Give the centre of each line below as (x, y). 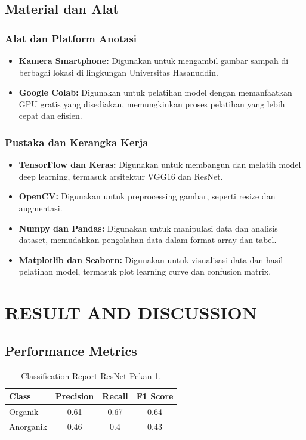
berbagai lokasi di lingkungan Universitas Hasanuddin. (118, 72)
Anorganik (28, 426)
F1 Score (155, 396)
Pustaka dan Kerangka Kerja (77, 142)
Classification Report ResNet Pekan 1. (91, 375)
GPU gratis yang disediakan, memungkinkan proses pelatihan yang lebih (152, 104)
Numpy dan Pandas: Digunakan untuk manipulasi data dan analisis (148, 228)
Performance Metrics (71, 350)
